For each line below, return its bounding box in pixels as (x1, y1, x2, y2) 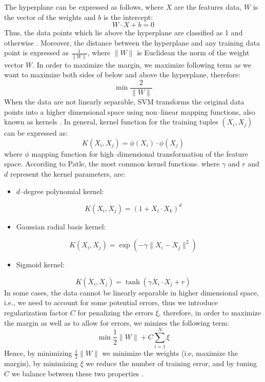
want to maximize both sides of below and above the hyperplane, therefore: (4, 69, 241, 80)
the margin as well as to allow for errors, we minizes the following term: (4, 317, 230, 328)
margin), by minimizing (4, 358, 78, 369)
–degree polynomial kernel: (20, 185, 104, 196)
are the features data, (174, 2, 242, 12)
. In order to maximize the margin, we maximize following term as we (32, 59, 252, 70)
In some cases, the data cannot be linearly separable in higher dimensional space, (4, 287, 259, 298)
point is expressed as (4, 47, 69, 58)
